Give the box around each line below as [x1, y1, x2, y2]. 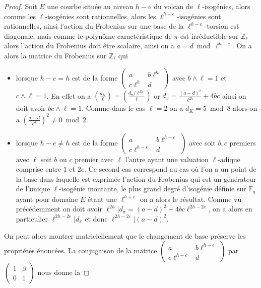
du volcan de [154, 1, 193, 11]
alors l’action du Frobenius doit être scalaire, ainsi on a [4, 40, 174, 51]
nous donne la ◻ [37, 267, 90, 277]
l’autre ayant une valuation [125, 154, 209, 164]
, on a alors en [208, 203, 252, 214]
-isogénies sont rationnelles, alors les [45, 11, 156, 21]
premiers [229, 137, 256, 148]
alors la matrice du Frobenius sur [4, 50, 107, 60]
